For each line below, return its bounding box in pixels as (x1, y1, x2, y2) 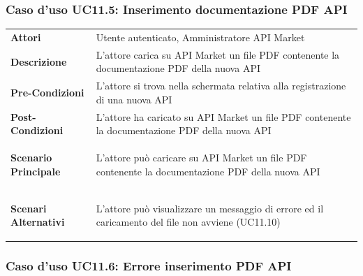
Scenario (10, 150, 52, 165)
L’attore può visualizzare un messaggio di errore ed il (96, 201, 324, 215)
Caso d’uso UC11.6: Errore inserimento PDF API (6, 257, 292, 275)
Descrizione (10, 54, 67, 68)
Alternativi (10, 215, 65, 229)
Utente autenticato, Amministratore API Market (96, 29, 305, 44)
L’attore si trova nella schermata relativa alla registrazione (96, 78, 346, 93)
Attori (10, 29, 41, 44)
